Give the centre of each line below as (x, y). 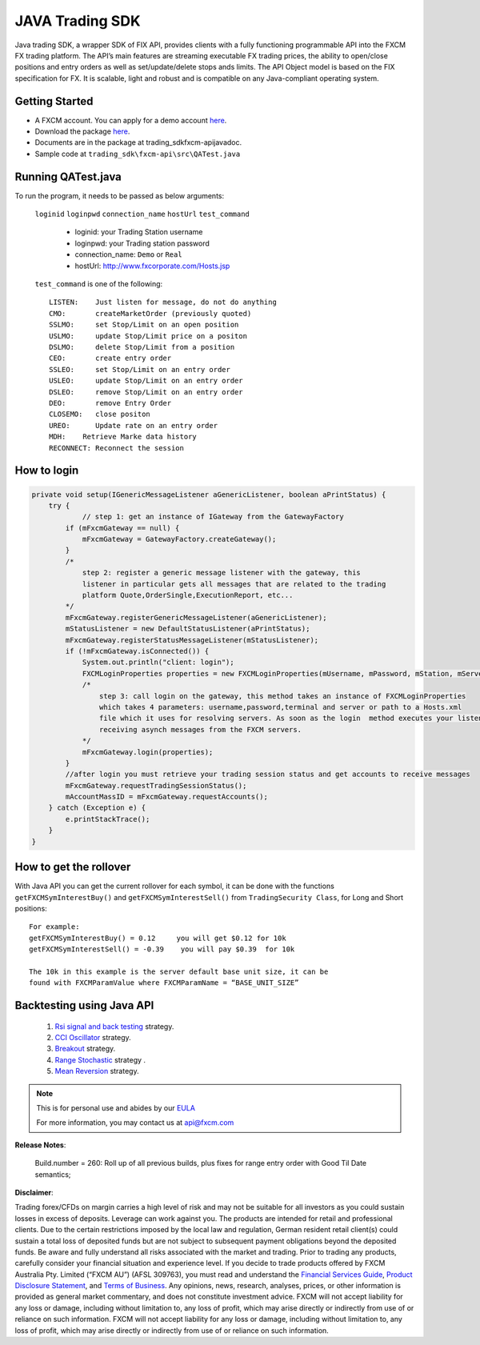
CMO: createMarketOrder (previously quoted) (150, 313)
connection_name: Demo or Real (129, 254)
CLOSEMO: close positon (100, 414)
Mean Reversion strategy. (97, 1071)
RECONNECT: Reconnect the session (116, 448)
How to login (47, 471)
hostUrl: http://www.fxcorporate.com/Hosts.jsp (152, 266)
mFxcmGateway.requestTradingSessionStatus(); (156, 785)
